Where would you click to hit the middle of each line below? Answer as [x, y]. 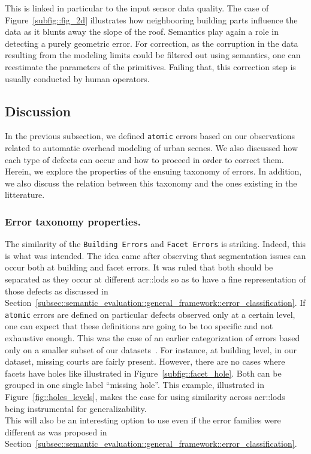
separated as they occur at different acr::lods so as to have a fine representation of [155, 279]
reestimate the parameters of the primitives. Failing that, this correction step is [150, 66]
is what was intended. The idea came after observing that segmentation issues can [155, 255]
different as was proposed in [56, 432]
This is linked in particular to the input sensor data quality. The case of [137, 8]
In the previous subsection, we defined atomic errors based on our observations [150, 136]
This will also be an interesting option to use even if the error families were [143, 420]
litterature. [25, 195]
